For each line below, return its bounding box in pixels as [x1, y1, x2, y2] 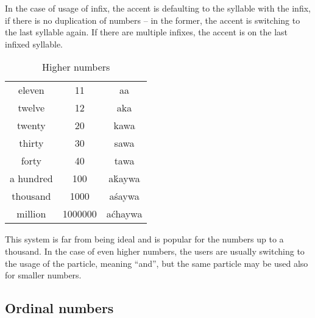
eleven [18, 83, 44, 97]
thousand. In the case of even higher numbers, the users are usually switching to [5, 244, 305, 257]
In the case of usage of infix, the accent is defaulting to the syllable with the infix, [5, 2, 311, 14]
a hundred [10, 171, 53, 186]
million [16, 207, 46, 221]
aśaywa [109, 189, 140, 203]
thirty [19, 136, 44, 150]
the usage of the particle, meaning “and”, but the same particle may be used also [5, 256, 308, 269]
